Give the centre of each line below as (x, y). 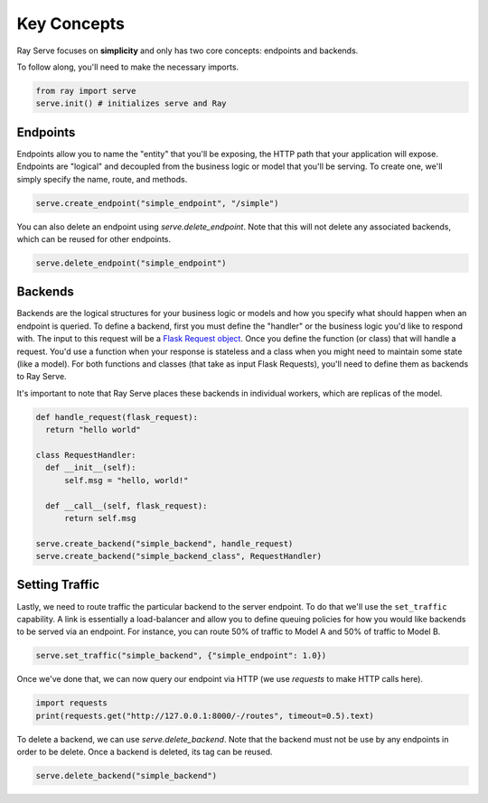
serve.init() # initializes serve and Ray (131, 103)
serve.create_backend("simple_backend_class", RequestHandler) (179, 556)
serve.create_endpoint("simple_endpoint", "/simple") (157, 203)
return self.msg (100, 518)
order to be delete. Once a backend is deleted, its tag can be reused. (145, 752)
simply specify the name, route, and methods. (102, 179)
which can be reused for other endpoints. (94, 238)
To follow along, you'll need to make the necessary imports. (128, 67)
